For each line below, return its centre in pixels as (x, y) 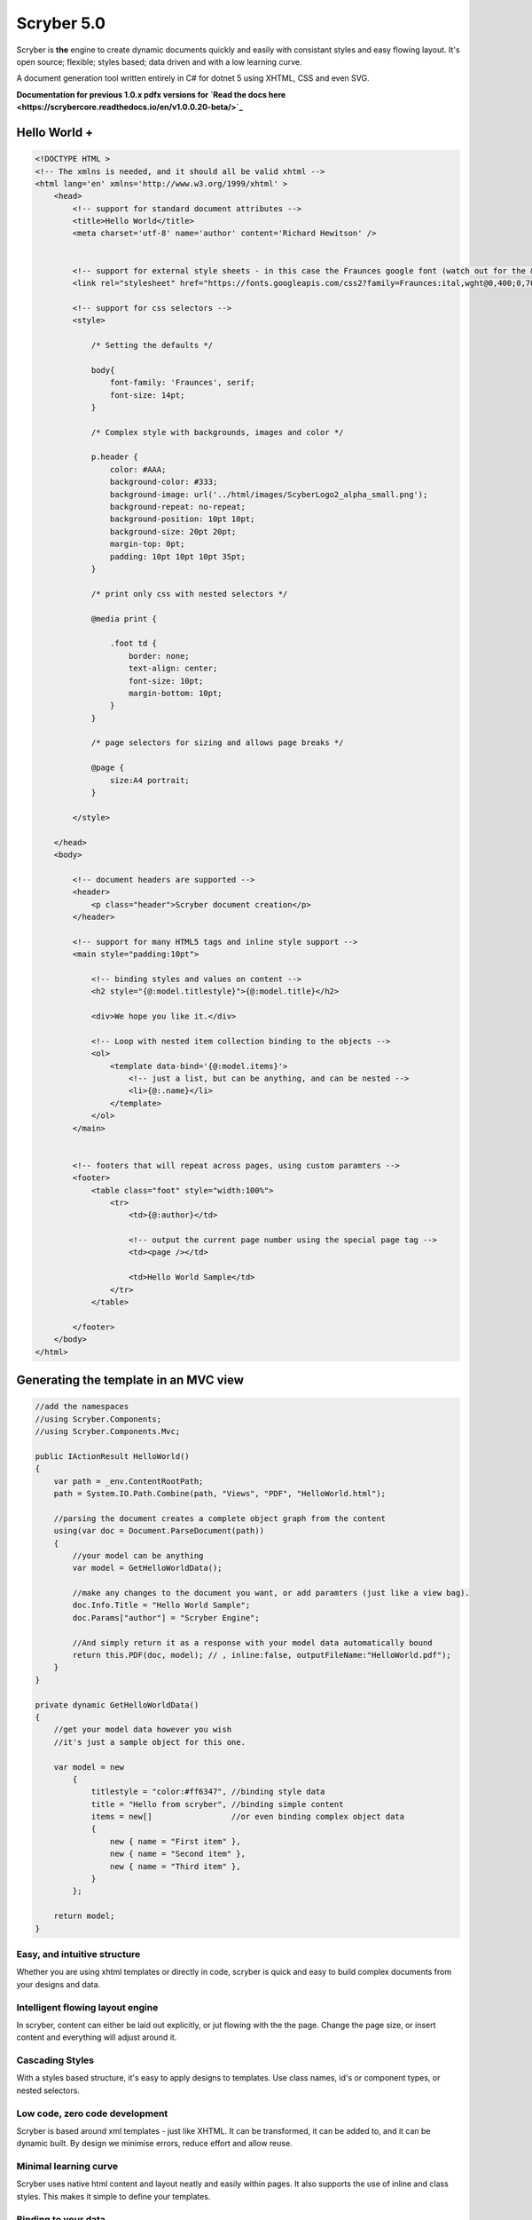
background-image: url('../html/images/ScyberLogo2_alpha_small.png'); (269, 494)
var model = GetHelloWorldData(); (147, 1568)
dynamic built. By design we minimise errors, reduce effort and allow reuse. (154, 2144)
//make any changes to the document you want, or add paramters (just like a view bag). (271, 1593)
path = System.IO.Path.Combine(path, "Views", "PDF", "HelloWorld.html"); (219, 1493)
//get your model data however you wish (143, 1730)
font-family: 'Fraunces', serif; (182, 383)
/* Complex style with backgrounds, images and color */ (217, 432)
